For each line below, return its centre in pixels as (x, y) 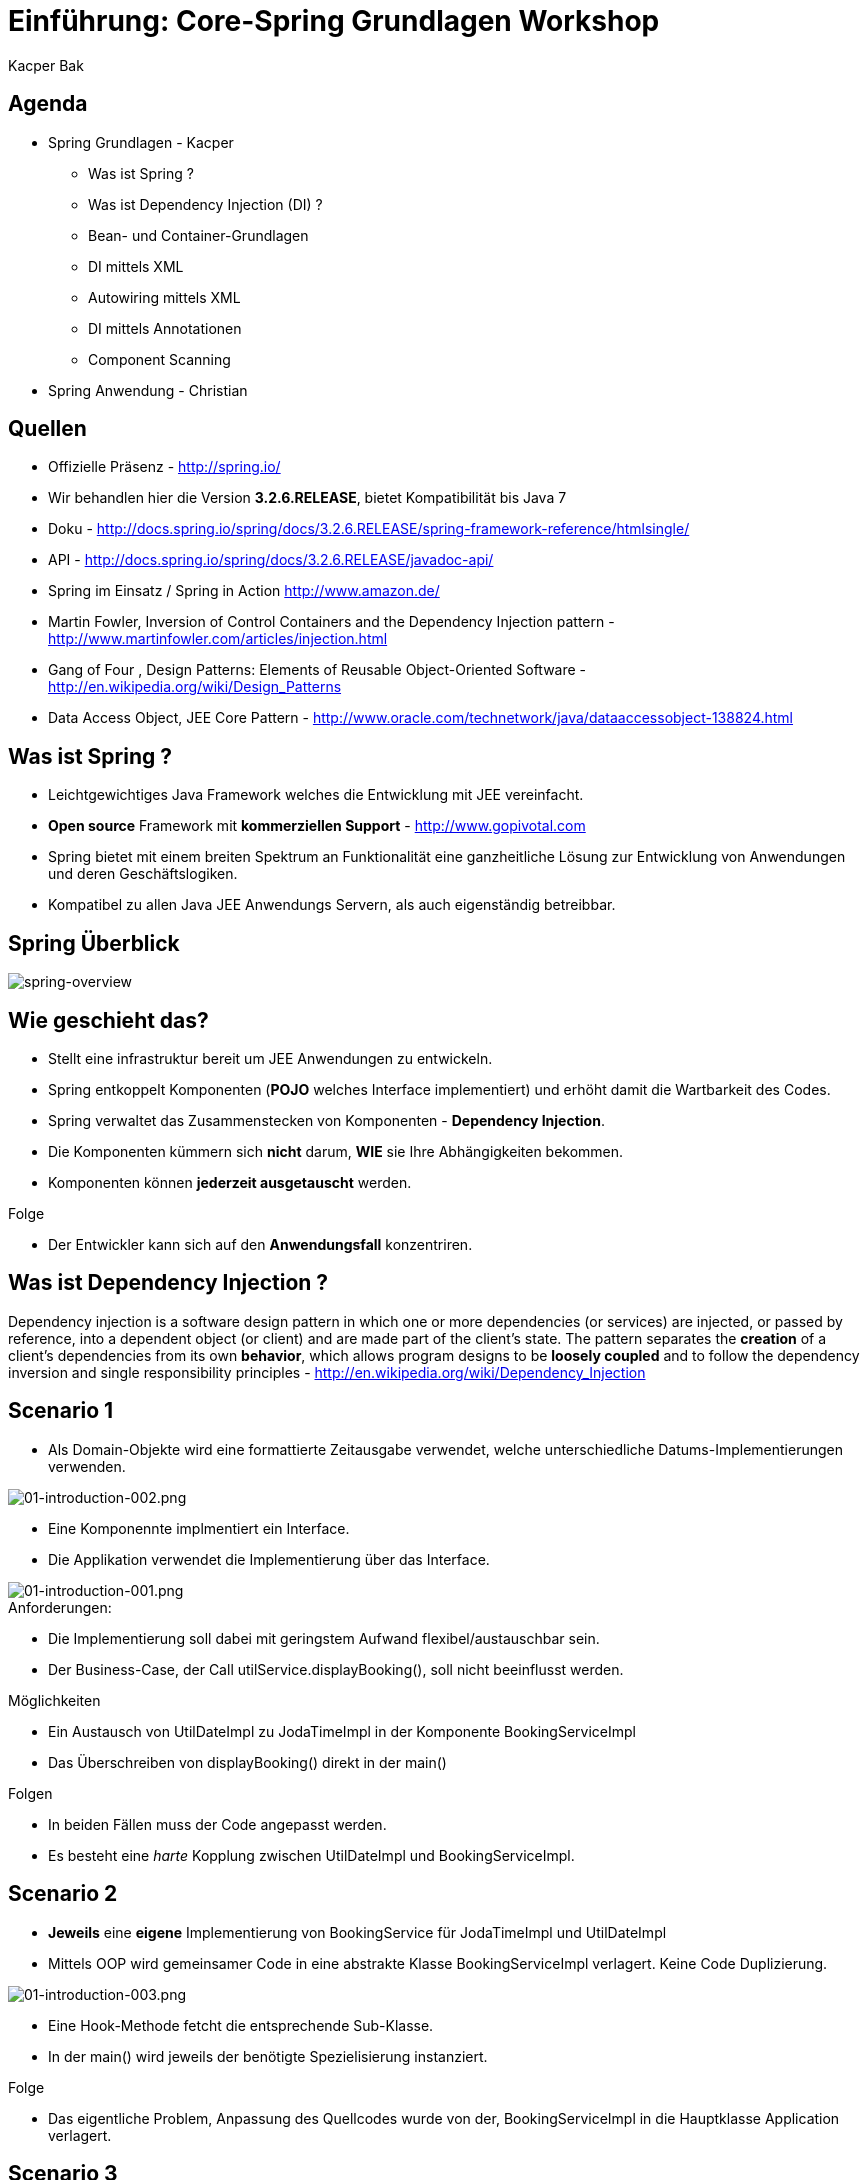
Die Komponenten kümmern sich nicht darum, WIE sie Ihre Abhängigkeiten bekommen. (336, 1151)
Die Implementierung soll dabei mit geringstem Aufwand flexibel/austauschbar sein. (324, 1638)
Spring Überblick (94, 943)
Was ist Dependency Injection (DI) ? (205, 204)
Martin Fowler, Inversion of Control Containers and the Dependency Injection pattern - (331, 622)
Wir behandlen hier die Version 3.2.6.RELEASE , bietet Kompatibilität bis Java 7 (307, 498)
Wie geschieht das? (108, 1020)
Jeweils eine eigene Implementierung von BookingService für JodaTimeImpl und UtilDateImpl (357, 1932)
